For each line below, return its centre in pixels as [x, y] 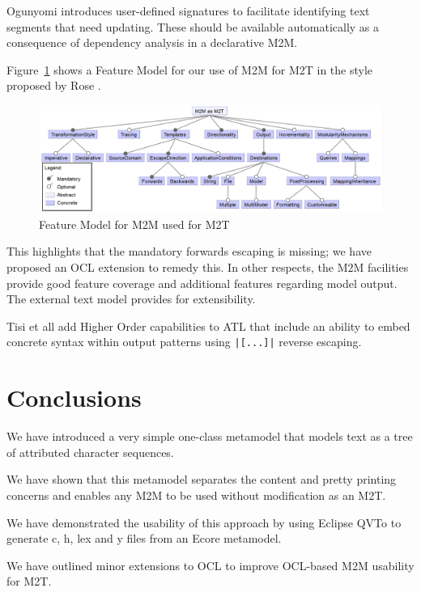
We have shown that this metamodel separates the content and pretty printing [202, 479]
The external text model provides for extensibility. [131, 299]
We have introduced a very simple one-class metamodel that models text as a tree [210, 436]
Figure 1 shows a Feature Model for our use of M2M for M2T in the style [190, 69]
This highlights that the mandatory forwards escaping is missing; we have [189, 251]
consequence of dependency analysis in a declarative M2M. [152, 42]
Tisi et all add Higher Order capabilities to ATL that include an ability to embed [208, 326]
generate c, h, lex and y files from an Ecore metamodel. [144, 538]
